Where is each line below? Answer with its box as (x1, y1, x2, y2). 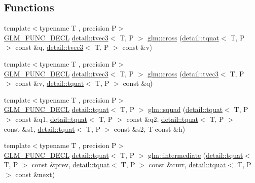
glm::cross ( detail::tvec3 (147, 68, 219, 78)
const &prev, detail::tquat (32, 159, 110, 170)
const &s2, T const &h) (114, 123, 185, 134)
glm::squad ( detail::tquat (148, 104, 223, 114)
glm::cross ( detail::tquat (147, 32, 219, 42)
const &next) (15, 169, 55, 179)
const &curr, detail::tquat (148, 159, 226, 170)
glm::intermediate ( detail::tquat (148, 149, 243, 160)
